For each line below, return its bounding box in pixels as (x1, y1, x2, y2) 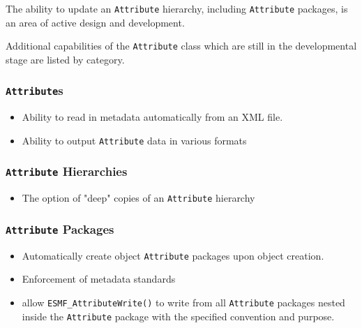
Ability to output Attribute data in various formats (22, 133, 247, 147)
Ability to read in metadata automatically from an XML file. (22, 110, 283, 124)
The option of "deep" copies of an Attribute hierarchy (22, 191, 255, 205)
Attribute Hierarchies (6, 163, 128, 180)
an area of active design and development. (6, 15, 185, 29)
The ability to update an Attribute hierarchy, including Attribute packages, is (6, 1, 348, 15)
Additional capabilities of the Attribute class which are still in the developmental (6, 38, 357, 53)
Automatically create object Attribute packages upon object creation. (22, 248, 324, 262)
